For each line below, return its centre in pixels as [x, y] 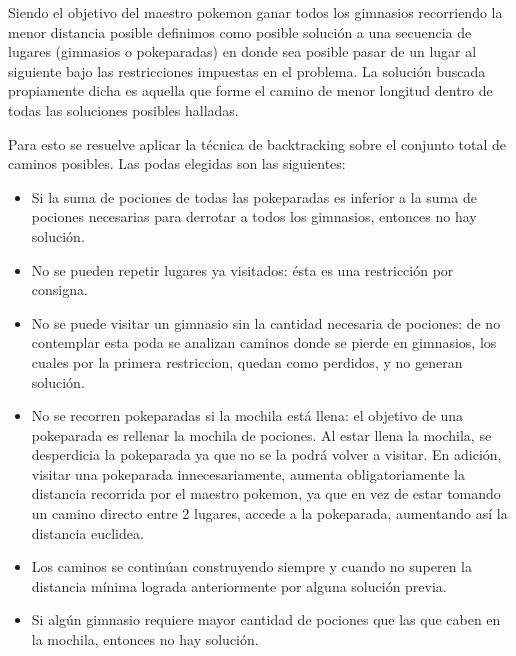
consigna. [59, 289]
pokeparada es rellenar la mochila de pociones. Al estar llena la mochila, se [261, 434]
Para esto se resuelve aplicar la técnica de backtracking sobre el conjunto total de [257, 143]
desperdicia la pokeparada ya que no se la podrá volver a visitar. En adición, [266, 454]
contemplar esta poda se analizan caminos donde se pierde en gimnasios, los [264, 342]
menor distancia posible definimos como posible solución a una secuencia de [240, 31]
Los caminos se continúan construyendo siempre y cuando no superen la [251, 566]
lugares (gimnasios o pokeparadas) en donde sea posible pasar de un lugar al [242, 51]
